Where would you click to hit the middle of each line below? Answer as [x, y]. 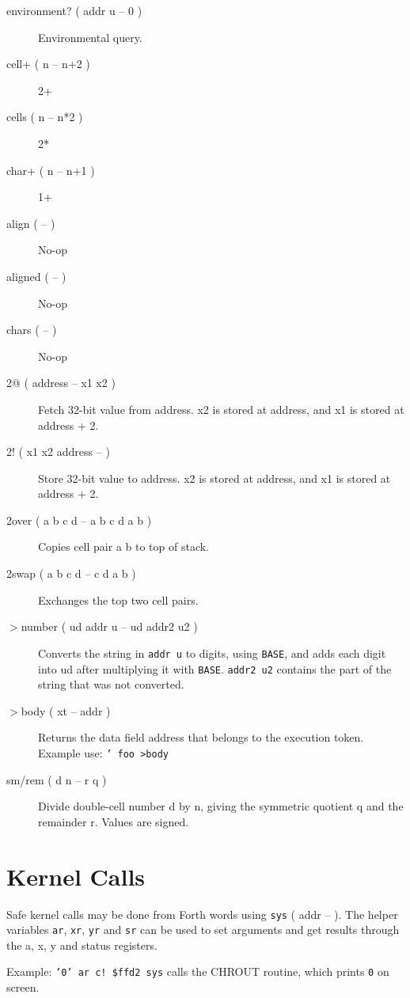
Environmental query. [90, 37]
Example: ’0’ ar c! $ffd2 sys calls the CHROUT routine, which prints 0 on [198, 971]
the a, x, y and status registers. [82, 945]
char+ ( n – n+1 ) [51, 170]
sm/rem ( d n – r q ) [57, 779]
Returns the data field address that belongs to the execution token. [201, 737]
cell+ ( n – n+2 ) [48, 64]
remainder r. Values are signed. [114, 821]
